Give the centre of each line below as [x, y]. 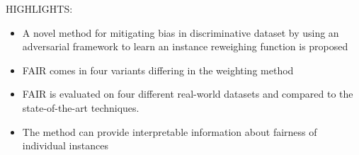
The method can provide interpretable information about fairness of [170, 131]
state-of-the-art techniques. [81, 107]
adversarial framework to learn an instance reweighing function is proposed [185, 46]
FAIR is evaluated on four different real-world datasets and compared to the [188, 94]
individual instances [65, 145]
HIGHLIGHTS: [39, 8]
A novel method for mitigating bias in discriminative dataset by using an [181, 32]
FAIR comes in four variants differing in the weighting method [158, 70]
